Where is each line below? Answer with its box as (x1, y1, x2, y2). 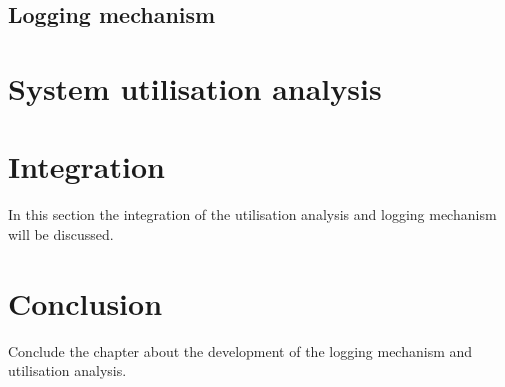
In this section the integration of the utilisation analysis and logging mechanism (8, 204, 497, 225)
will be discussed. (8, 223, 114, 244)
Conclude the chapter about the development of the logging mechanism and (8, 340, 473, 361)
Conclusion (8, 282, 163, 323)
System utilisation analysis (8, 67, 382, 108)
